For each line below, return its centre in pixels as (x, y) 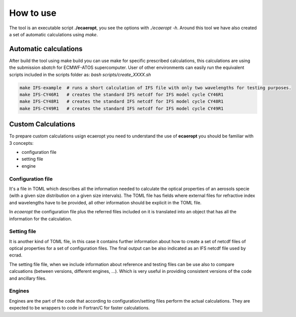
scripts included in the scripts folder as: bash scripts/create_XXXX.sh (80, 74)
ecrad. (16, 255)
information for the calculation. (40, 219)
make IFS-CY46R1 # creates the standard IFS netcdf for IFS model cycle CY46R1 (122, 95)
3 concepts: (21, 143)
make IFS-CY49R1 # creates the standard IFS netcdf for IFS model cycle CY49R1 (122, 108)
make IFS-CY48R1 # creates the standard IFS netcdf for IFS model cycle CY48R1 (122, 101)
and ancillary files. (28, 278)
